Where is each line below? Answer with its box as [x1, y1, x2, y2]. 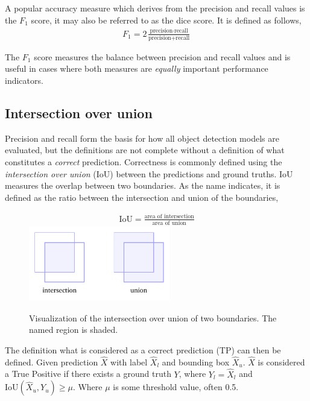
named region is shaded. [29, 323, 118, 336]
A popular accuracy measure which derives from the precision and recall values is [5, 2, 305, 14]
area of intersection [144, 213, 194, 220]
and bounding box [162, 355, 230, 368]
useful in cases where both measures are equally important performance [5, 62, 268, 75]
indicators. [5, 74, 43, 87]
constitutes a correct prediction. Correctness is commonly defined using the [5, 156, 282, 168]
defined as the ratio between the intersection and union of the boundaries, [5, 191, 279, 203]
